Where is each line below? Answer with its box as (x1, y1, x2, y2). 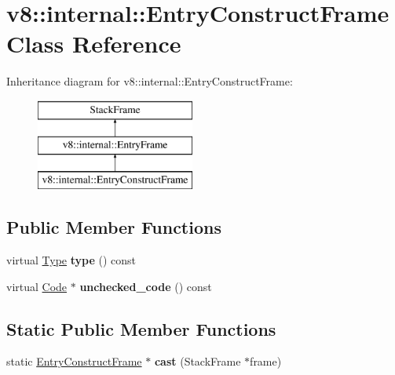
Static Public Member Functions (6, 316, 276, 340)
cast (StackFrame (154, 353, 241, 370)
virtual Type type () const (6, 252, 137, 268)
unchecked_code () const (79, 278, 212, 294)
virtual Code (6, 278, 68, 294)
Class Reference (6, 27, 181, 60)
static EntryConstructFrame (6, 353, 142, 370)
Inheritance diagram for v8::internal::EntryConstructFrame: (6, 73, 293, 89)
